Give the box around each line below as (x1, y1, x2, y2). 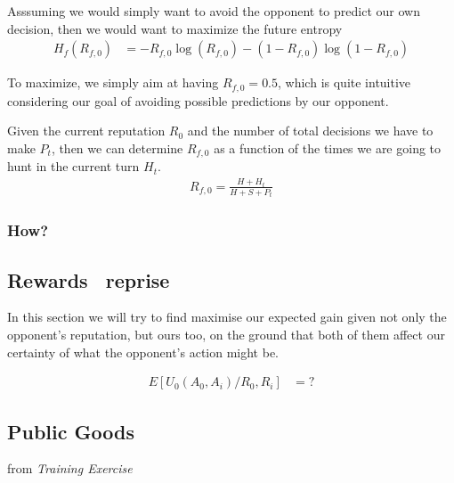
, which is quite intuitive (278, 73, 411, 92)
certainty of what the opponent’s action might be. (7, 342, 280, 361)
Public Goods (7, 417, 134, 445)
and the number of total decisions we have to (187, 121, 434, 140)
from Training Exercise (7, 459, 133, 478)
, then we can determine (51, 138, 183, 157)
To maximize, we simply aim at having (7, 73, 219, 92)
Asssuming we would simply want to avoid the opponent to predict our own (7, 2, 420, 20)
